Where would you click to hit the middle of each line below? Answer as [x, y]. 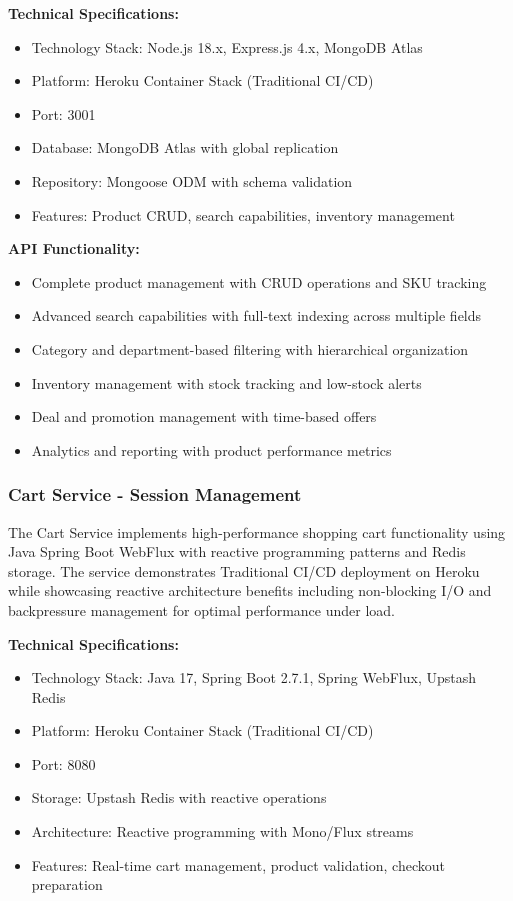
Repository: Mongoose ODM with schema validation [192, 180]
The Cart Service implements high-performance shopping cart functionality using [257, 531]
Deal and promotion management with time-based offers [204, 416]
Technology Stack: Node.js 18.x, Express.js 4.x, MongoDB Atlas [227, 46]
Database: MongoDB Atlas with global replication [185, 147]
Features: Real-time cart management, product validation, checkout [238, 864]
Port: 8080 [63, 763]
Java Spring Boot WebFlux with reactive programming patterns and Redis [237, 551]
